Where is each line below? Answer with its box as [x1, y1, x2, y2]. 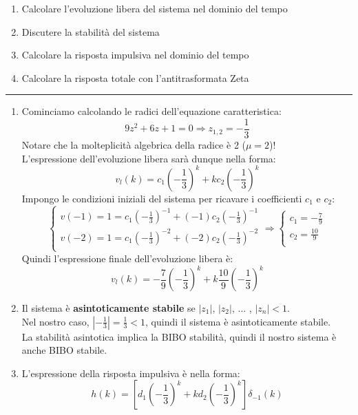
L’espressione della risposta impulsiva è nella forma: [21, 365, 240, 380]
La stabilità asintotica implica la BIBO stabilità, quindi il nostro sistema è [21, 329, 337, 343]
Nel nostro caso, [21, 314, 89, 328]
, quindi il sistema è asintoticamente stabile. [145, 314, 331, 328]
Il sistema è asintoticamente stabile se [21, 301, 196, 315]
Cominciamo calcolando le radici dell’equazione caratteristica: [21, 104, 282, 118]
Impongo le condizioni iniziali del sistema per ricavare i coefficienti [21, 191, 302, 205]
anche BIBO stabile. [21, 343, 107, 357]
